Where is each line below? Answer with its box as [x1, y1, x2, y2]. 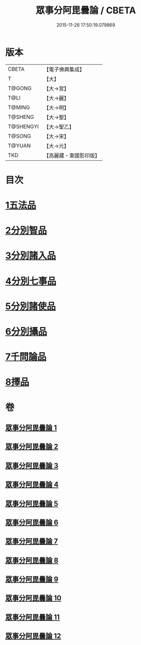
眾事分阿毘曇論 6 [5, 518, 59, 527]
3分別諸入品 [5, 250, 56, 262]
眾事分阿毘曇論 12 [5, 632, 61, 640]
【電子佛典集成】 [43, 66, 85, 73]
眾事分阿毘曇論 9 [5, 575, 59, 584]
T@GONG [8, 85, 32, 92]
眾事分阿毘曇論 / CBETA [35, 5, 136, 16]
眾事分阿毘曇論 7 [5, 537, 58, 546]
